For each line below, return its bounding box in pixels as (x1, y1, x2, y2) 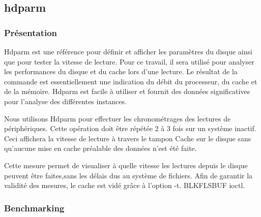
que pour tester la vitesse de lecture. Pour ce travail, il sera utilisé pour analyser (4, 56, 254, 67)
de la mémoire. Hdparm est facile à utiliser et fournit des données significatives (4, 86, 250, 97)
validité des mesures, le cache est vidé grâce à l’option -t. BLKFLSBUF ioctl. (4, 180, 245, 191)
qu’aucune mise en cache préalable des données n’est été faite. (4, 143, 197, 153)
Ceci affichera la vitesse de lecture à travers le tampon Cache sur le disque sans (4, 133, 251, 143)
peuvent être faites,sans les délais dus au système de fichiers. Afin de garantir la (4, 170, 253, 180)
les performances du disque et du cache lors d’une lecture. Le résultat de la (4, 66, 238, 77)
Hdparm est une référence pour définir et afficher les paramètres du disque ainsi (4, 46, 252, 56)
